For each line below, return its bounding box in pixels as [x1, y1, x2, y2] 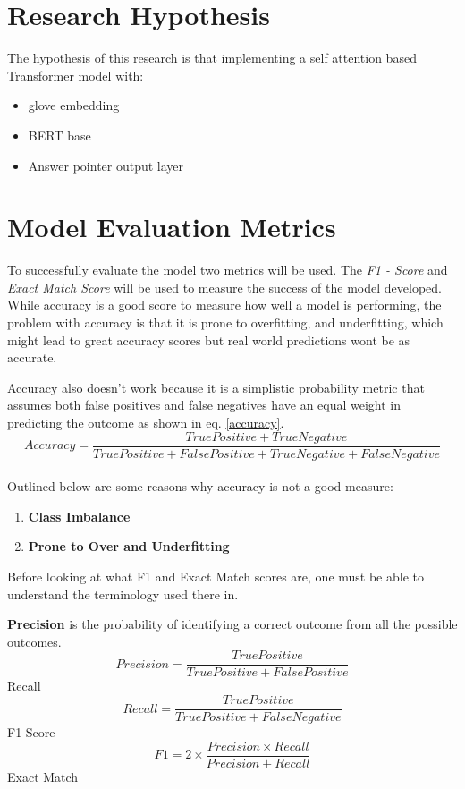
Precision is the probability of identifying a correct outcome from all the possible [7, 615, 458, 633]
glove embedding [28, 96, 120, 115]
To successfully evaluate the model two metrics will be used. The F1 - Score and [7, 260, 448, 279]
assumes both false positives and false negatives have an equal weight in [7, 395, 402, 414]
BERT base [28, 125, 91, 144]
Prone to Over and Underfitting [28, 537, 230, 556]
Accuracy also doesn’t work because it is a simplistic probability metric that [7, 378, 425, 396]
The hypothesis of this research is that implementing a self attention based [7, 48, 417, 67]
